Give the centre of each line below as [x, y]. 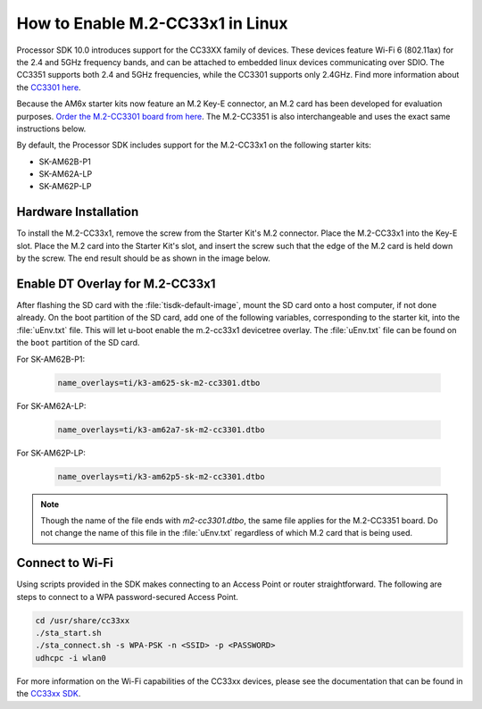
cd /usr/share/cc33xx [83, 620]
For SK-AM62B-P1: [50, 359]
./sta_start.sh [68, 633]
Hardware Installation [78, 212]
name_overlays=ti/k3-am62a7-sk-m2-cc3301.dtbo [161, 430]
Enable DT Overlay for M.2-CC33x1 [116, 284]
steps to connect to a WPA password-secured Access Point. [127, 596]
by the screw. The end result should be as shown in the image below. [144, 258]
